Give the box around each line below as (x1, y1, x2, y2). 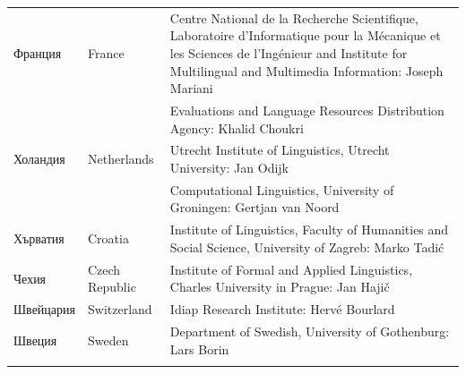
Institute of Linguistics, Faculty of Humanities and (169, 220, 449, 239)
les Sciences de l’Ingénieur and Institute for (169, 43, 408, 62)
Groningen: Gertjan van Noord (169, 198, 340, 217)
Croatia (88, 229, 129, 248)
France (88, 43, 125, 62)
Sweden (88, 330, 129, 349)
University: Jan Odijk (169, 158, 289, 176)
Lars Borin (169, 339, 229, 358)
